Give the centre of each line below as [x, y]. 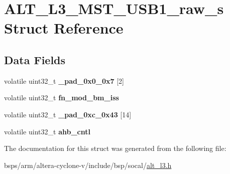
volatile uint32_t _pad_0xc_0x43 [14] [68, 114]
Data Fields [35, 59]
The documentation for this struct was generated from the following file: [115, 148]
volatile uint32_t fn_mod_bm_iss [62, 98]
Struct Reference [64, 28]
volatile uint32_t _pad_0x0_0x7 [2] [64, 80]
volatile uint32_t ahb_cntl [47, 131]
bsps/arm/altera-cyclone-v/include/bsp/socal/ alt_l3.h [88, 165]
